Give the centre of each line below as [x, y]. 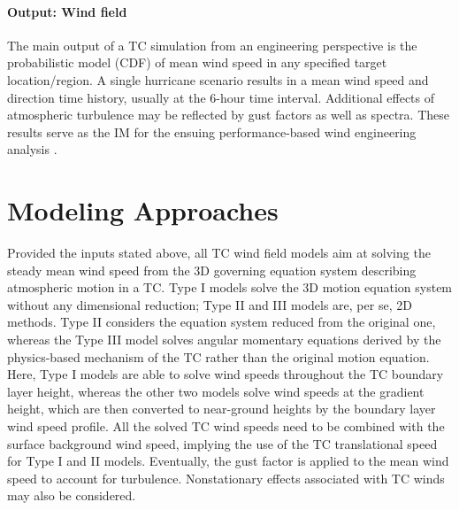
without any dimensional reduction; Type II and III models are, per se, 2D [210, 304]
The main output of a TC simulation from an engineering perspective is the [212, 45]
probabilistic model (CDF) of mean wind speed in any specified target [197, 62]
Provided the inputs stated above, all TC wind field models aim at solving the [219, 253]
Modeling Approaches [143, 210]
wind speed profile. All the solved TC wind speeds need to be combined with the [226, 426]
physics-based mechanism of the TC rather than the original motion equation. [218, 356]
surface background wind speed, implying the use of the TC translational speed [222, 443]
